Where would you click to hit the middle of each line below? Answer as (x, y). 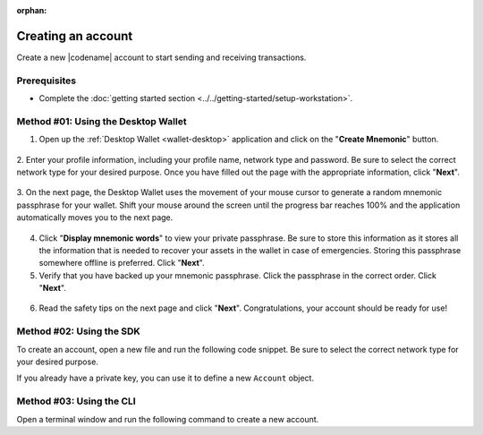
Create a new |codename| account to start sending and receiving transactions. (161, 57)
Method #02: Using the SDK (78, 331)
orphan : (32, 10)
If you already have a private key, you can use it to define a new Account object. (165, 378)
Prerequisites (46, 81)
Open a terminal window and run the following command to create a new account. (168, 419)
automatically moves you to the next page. (95, 217)
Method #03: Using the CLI (76, 401)
